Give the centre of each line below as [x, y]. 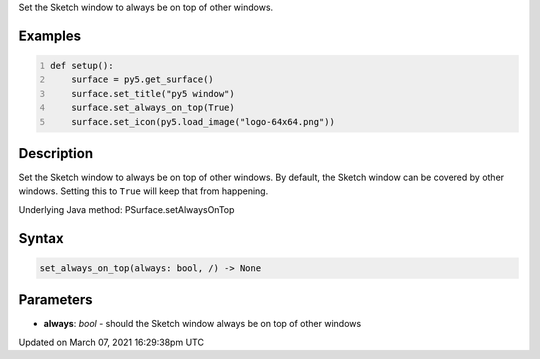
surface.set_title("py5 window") [153, 93]
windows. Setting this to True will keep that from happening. [143, 191]
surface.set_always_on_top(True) [153, 108]
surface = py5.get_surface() [142, 79]
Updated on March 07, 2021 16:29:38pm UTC [111, 342]
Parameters [55, 300]
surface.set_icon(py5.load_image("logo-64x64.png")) [203, 121]
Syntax [41, 238]
